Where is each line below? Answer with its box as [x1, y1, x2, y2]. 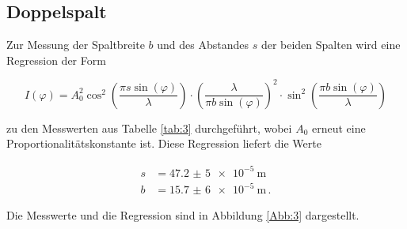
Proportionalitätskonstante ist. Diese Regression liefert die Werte [6, 135, 321, 152]
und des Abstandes [157, 36, 249, 53]
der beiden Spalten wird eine [261, 36, 401, 53]
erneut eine [311, 119, 366, 136]
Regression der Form [6, 51, 106, 68]
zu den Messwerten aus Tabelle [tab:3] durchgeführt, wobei [6, 119, 292, 136]
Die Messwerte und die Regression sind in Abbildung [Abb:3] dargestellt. [6, 207, 359, 223]
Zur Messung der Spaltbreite [6, 36, 145, 53]
